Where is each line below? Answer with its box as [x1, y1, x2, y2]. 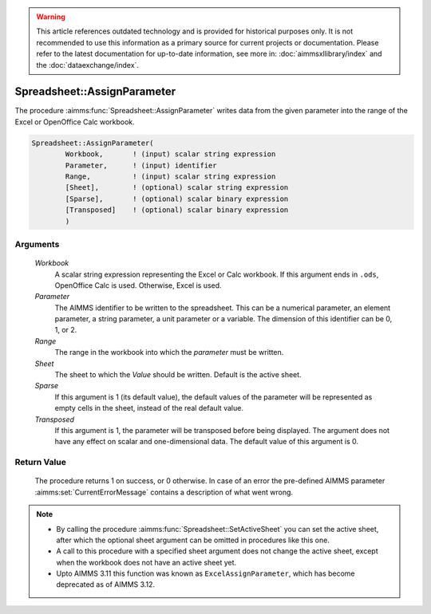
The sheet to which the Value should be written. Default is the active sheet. [54, 370, 302, 380]
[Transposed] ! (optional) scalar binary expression [65, 206, 289, 215]
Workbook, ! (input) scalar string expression [65, 150, 276, 159]
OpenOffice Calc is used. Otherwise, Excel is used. [54, 280, 223, 290]
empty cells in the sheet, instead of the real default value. [54, 403, 243, 413]
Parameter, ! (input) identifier [65, 160, 217, 170]
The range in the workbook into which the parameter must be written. [54, 348, 284, 357]
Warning [36, 12, 65, 22]
